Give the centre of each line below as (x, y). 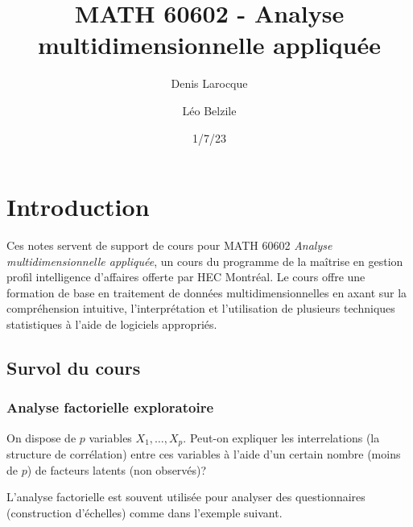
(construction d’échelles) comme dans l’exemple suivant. (145, 512)
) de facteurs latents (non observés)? (117, 469)
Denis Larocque (209, 83)
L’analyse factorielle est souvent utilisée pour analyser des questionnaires (186, 497)
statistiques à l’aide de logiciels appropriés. (112, 324)
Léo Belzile (209, 110)
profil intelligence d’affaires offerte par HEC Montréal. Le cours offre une (186, 277)
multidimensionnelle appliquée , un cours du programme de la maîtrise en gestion (205, 261)
